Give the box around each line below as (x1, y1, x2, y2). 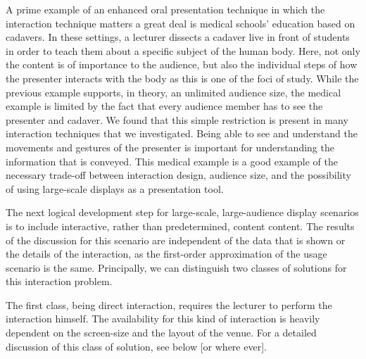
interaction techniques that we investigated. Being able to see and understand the (6, 126, 358, 141)
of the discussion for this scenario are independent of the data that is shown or (6, 232, 346, 247)
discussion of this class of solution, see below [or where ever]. (6, 339, 267, 353)
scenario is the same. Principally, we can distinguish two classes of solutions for (6, 260, 347, 275)
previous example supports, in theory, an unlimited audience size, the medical (6, 84, 341, 99)
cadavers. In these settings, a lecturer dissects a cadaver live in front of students (6, 30, 350, 44)
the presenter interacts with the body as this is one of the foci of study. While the (6, 70, 359, 85)
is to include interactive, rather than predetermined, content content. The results (6, 218, 355, 233)
